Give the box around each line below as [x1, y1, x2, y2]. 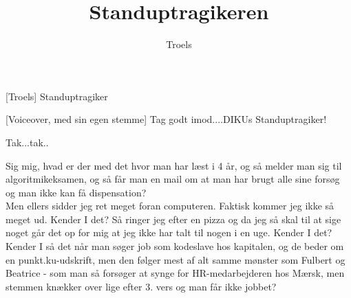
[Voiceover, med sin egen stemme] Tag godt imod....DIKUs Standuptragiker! [6, 112, 327, 126]
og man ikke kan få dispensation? [6, 185, 147, 199]
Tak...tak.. [6, 135, 49, 149]
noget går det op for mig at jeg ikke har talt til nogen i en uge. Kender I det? [6, 225, 332, 240]
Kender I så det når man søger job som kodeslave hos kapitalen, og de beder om [6, 239, 344, 253]
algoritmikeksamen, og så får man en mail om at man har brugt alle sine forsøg [6, 172, 340, 186]
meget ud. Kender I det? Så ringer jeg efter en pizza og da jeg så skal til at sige [6, 211, 341, 226]
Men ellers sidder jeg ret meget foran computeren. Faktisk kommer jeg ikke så [6, 198, 334, 213]
